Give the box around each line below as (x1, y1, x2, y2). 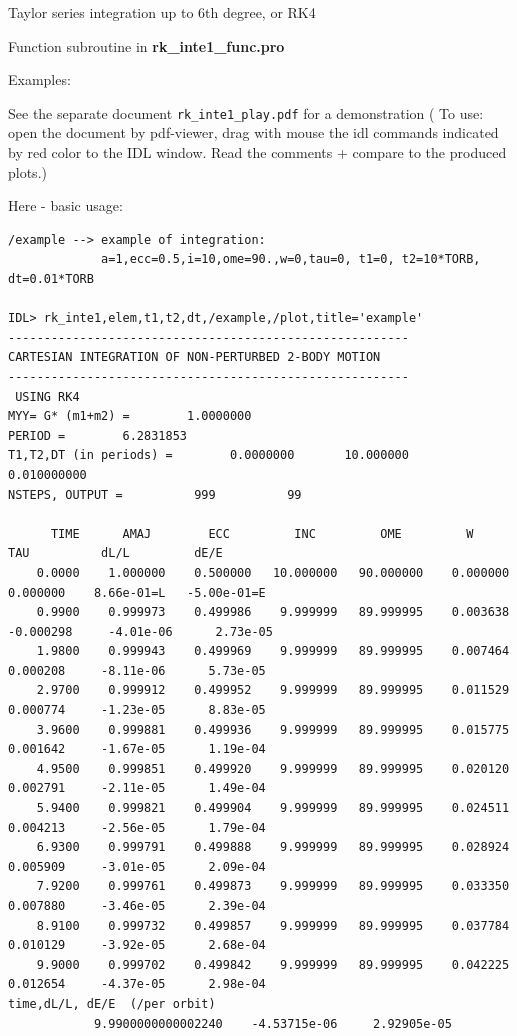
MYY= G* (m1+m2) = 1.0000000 (8, 409, 252, 424)
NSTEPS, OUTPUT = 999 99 (8, 487, 302, 502)
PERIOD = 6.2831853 (8, 428, 187, 443)
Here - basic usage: (8, 195, 123, 216)
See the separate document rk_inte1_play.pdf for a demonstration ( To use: (8, 102, 484, 123)
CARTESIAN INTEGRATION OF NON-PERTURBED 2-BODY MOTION (8, 350, 381, 365)
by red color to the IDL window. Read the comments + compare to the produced (8, 142, 507, 163)
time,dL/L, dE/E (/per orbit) (8, 996, 216, 1011)
